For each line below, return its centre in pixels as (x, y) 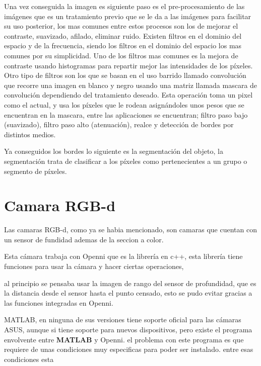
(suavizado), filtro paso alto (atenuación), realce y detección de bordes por (119, 124)
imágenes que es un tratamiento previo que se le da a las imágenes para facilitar (128, 16)
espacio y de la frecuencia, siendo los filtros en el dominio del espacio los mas (123, 45)
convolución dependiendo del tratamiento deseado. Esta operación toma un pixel (128, 95)
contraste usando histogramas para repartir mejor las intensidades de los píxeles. (128, 65)
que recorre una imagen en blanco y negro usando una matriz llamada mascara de (131, 85)
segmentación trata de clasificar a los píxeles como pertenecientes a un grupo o (126, 161)
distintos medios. (30, 134)
